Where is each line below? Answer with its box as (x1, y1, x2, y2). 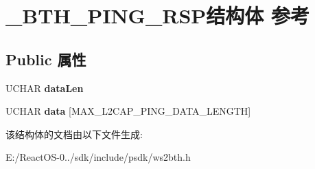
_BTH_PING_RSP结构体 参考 (5, 1, 310, 30)
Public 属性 (5, 48, 86, 69)
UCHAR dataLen (5, 80, 84, 95)
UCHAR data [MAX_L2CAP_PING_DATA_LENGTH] (5, 104, 251, 118)
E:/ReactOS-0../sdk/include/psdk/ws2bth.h (5, 150, 191, 164)
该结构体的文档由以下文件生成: (5, 126, 143, 141)
